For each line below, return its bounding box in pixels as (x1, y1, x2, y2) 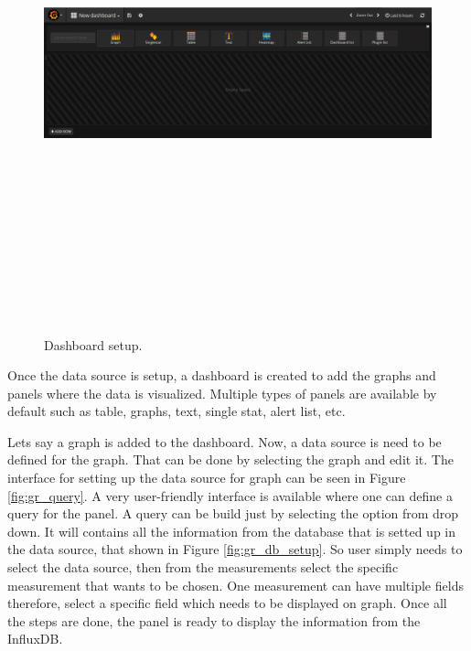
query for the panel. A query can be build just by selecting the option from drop (7, 504, 459, 523)
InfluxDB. (7, 629, 63, 648)
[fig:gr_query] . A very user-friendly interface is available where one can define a (7, 486, 453, 505)
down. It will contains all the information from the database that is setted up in (7, 521, 456, 540)
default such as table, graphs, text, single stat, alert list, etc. (7, 401, 346, 421)
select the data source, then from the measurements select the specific (7, 558, 399, 577)
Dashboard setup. (44, 335, 143, 354)
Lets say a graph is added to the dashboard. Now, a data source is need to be (7, 432, 442, 451)
